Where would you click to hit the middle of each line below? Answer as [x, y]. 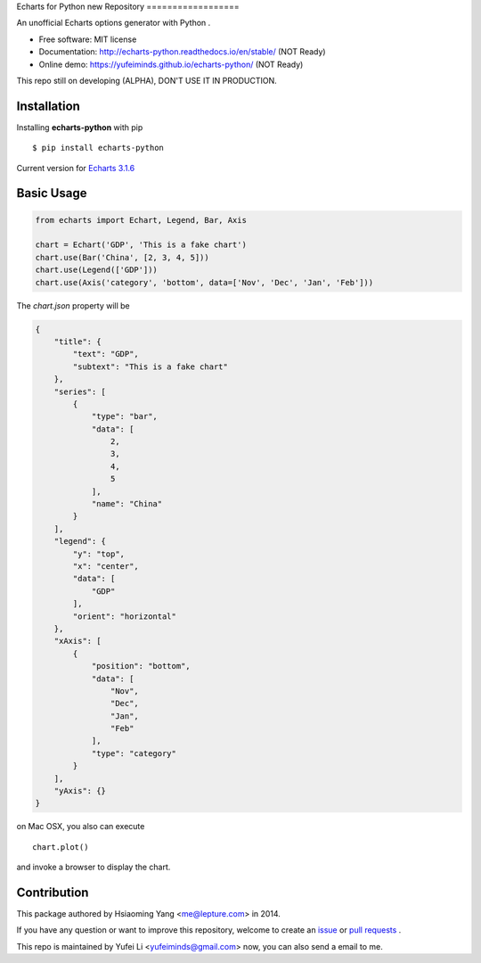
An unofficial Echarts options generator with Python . [114, 23]
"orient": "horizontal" [125, 616]
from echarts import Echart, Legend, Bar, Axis [141, 220]
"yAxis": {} [80, 791]
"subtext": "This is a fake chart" [151, 366]
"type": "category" [134, 753]
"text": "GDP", [106, 354]
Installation [48, 106]
